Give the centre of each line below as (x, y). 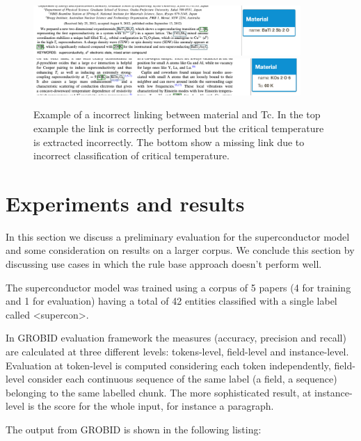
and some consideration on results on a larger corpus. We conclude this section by (180, 250)
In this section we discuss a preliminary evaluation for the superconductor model (178, 236)
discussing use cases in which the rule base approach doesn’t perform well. (164, 264)
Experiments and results (125, 203)
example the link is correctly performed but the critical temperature (179, 128)
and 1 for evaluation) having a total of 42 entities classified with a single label (171, 301)
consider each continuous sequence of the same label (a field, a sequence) (182, 379)
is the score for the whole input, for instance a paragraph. (151, 406)
